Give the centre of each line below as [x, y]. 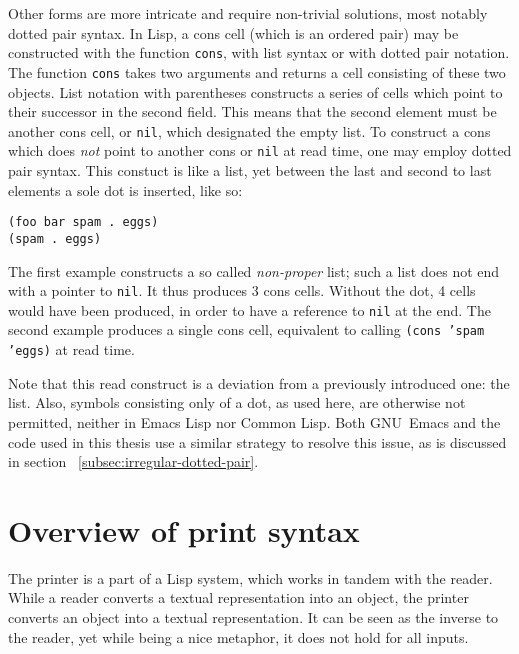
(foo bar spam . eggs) [83, 222]
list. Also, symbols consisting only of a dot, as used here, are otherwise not [237, 402]
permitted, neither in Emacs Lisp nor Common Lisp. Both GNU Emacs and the [254, 421]
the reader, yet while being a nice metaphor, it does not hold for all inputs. [238, 636]
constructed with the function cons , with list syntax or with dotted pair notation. [259, 52]
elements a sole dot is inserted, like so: [125, 189]
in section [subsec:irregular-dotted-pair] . [133, 461]
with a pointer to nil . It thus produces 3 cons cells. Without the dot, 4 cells [242, 290]
